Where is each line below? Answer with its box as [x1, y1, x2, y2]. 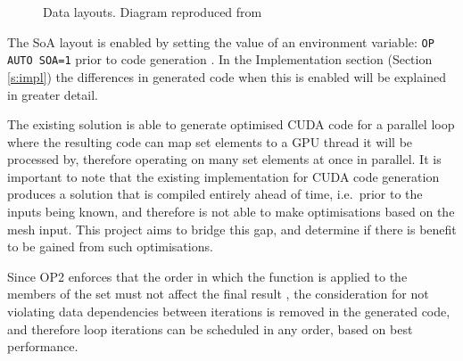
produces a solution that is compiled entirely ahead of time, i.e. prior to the [7, 185, 423, 203]
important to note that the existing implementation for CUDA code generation [7, 167, 440, 185]
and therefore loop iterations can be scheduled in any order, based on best [7, 319, 413, 338]
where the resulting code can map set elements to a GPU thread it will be [7, 132, 413, 151]
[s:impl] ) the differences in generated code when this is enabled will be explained [7, 67, 446, 86]
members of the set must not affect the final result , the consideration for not [7, 284, 429, 303]
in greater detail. [7, 85, 98, 103]
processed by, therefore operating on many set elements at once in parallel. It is [7, 150, 442, 168]
